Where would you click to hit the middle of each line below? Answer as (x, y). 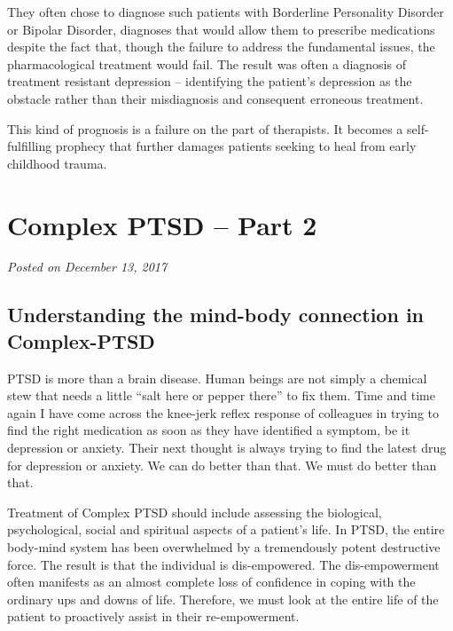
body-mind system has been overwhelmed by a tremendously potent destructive (224, 547)
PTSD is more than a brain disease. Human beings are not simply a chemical (217, 378)
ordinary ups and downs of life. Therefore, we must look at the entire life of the (223, 599)
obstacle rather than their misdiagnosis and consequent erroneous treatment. (215, 98)
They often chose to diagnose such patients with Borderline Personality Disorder (226, 12)
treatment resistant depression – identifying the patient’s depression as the (210, 81)
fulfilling (30, 146)
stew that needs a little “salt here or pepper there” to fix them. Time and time (221, 395)
